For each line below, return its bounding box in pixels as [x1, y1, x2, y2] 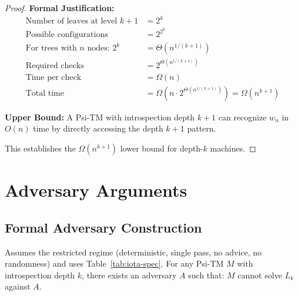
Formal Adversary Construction [5, 218, 202, 236]
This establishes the [5, 142, 76, 154]
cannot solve [237, 268, 282, 281]
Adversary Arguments [5, 178, 187, 202]
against [5, 280, 31, 292]
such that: [188, 268, 225, 281]
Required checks [25, 61, 84, 70]
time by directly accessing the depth [33, 122, 163, 134]
